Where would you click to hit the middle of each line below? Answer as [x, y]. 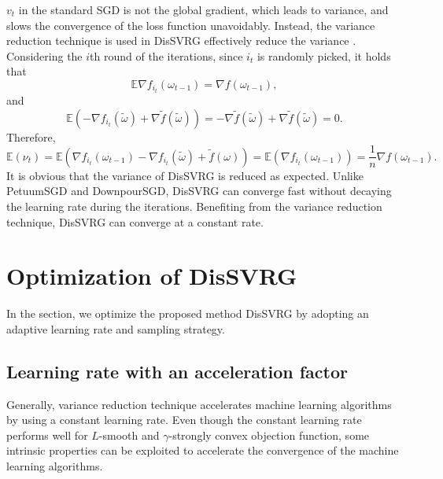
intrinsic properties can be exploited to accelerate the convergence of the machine [203, 450]
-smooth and [129, 435]
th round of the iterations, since [166, 55]
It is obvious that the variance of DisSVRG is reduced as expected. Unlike [185, 175]
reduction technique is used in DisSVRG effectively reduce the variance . [181, 41]
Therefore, [31, 136]
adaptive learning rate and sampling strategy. [116, 328]
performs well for [47, 435]
